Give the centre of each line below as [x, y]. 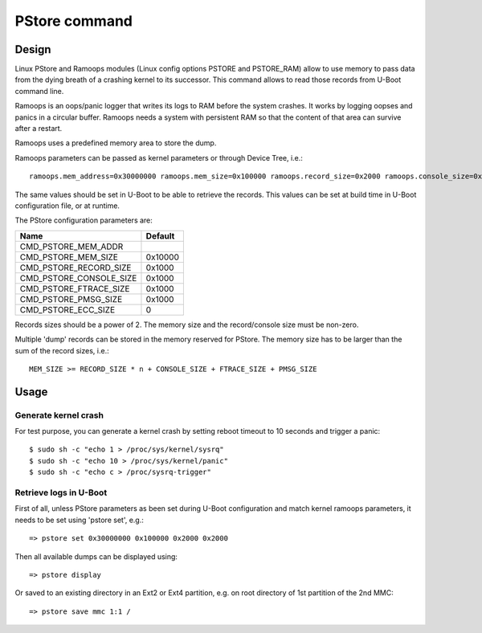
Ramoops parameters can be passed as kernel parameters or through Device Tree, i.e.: [159, 157]
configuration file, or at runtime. [67, 206]
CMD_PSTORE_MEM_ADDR [71, 247]
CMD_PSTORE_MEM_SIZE [69, 257]
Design [33, 49]
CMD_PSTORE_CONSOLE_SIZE [78, 278]
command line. [39, 91]
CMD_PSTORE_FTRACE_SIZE [75, 288]
